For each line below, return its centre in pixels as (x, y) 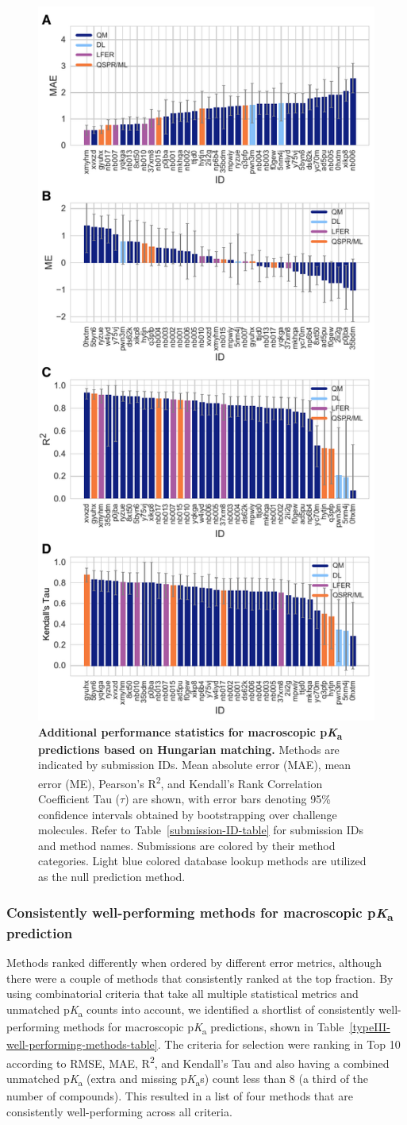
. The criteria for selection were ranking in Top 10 (279, 1044)
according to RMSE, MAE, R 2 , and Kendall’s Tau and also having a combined (198, 1061)
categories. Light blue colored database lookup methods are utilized (202, 861)
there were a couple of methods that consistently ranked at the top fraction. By (200, 978)
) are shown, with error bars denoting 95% (228, 799)
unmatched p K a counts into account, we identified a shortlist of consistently (191, 1010)
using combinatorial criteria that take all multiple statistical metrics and (182, 994)
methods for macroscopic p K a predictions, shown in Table (203, 1028)
